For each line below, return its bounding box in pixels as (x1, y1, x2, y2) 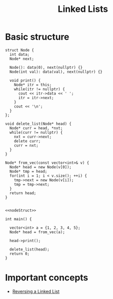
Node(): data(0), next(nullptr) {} (9, 65, 83, 70)
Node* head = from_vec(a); (9, 229, 65, 235)
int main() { (5, 216, 32, 221)
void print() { (9, 78, 41, 83)
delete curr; (14, 139, 41, 144)
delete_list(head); (9, 247, 50, 252)
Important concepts (5, 272, 88, 283)
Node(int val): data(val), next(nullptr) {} (9, 69, 103, 74)
